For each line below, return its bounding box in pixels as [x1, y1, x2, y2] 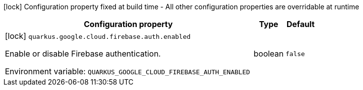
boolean [254, 49, 284, 59]
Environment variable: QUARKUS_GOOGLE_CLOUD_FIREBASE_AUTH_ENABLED [5, 66, 250, 76]
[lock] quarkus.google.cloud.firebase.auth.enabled [5, 31, 191, 41]
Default [287, 19, 315, 29]
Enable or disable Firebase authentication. [5, 49, 161, 59]
